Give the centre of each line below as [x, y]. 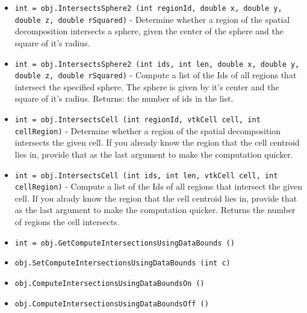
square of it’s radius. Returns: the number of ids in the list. [124, 98]
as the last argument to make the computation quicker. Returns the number [155, 210]
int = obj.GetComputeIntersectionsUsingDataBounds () [125, 243]
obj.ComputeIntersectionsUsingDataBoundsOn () [110, 283]
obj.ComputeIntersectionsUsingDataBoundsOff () [112, 304]
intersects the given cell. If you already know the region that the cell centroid [157, 142]
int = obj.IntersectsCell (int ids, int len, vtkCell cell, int [146, 175]
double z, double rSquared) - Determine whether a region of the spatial [152, 19]
